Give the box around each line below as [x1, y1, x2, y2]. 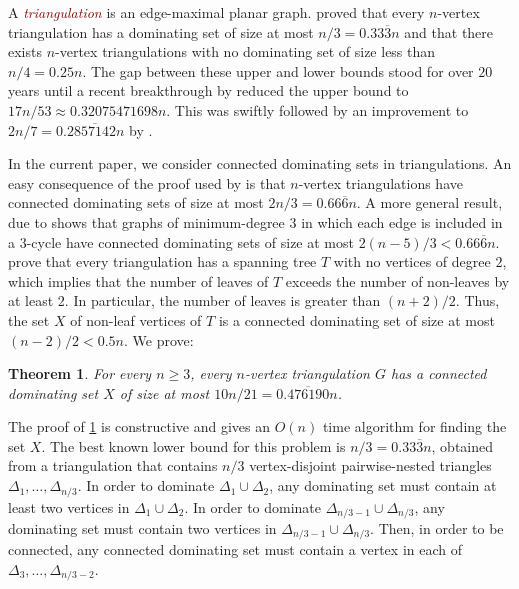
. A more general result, [356, 192, 503, 213]
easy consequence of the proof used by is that [8, 172, 286, 193]
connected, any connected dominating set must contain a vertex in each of [8, 539, 462, 560]
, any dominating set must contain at [269, 475, 497, 496]
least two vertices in [8, 496, 130, 517]
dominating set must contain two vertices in [8, 517, 277, 538]
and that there [404, 21, 494, 42]
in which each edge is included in [301, 211, 503, 232]
